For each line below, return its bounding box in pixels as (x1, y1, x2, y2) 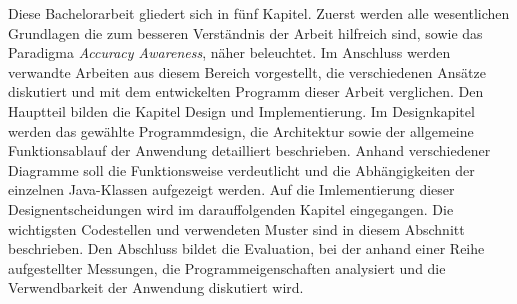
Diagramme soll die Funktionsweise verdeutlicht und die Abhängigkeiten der (8, 159, 475, 180)
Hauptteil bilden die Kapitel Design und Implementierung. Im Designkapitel (8, 100, 475, 121)
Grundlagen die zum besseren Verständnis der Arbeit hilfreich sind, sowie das (8, 22, 483, 43)
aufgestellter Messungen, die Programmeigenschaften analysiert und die (8, 257, 446, 278)
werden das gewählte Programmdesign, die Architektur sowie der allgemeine (8, 120, 474, 141)
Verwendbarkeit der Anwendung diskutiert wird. (8, 277, 304, 298)
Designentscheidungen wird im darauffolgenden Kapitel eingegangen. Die (8, 198, 454, 219)
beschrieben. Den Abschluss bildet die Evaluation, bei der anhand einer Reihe (8, 238, 485, 259)
